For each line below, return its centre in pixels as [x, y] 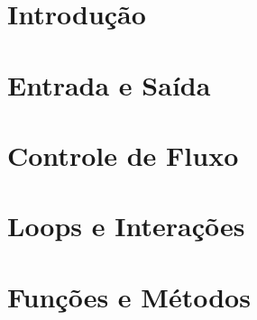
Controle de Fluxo [123, 155]
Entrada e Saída [109, 84]
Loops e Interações [126, 226]
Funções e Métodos [129, 296]
